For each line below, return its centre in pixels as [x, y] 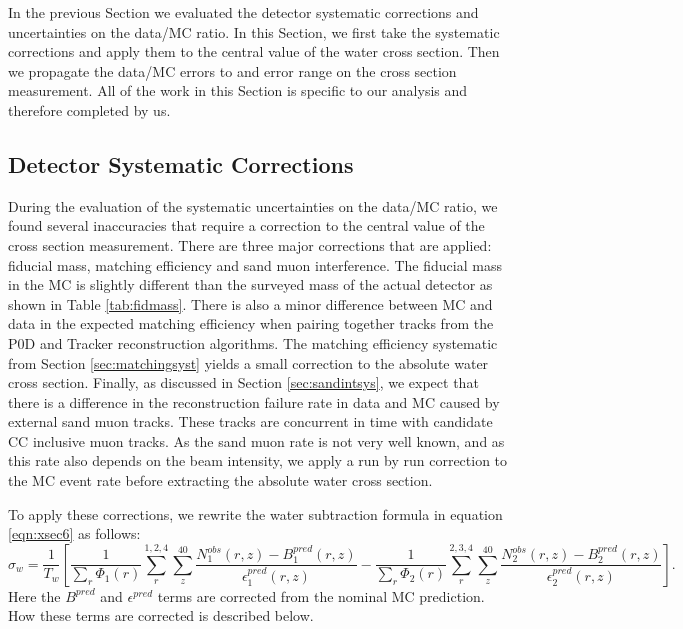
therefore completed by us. [89, 109]
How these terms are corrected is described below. [161, 615]
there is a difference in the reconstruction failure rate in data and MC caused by [254, 401]
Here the [34, 595]
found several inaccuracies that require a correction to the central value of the [246, 225]
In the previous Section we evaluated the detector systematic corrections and [243, 12]
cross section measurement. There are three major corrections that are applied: [250, 244]
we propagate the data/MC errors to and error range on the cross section [232, 70]
